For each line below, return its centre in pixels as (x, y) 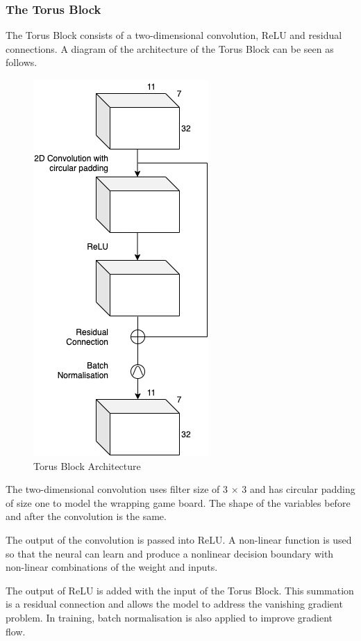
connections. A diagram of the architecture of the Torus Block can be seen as (170, 48)
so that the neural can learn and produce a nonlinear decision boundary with (170, 553)
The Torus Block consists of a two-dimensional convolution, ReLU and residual (174, 35)
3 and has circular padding (299, 489)
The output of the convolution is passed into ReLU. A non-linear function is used (179, 539)
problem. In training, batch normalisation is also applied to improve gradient (169, 617)
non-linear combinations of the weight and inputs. (112, 567)
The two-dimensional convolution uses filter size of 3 (117, 489)
